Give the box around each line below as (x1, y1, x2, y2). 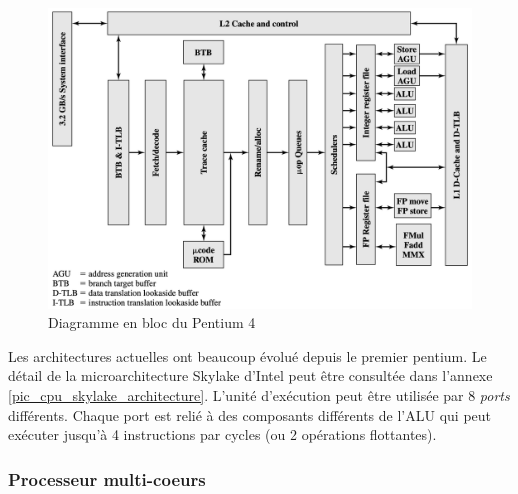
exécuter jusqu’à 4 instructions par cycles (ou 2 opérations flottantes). (8, 424, 437, 445)
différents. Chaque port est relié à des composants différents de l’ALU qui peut (8, 404, 491, 425)
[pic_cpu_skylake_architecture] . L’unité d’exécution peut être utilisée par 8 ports (8, 384, 510, 405)
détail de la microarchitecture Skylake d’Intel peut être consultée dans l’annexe (8, 365, 493, 386)
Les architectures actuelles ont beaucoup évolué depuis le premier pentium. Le (8, 345, 487, 366)
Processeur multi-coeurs (8, 466, 206, 491)
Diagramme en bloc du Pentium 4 (48, 312, 256, 333)
